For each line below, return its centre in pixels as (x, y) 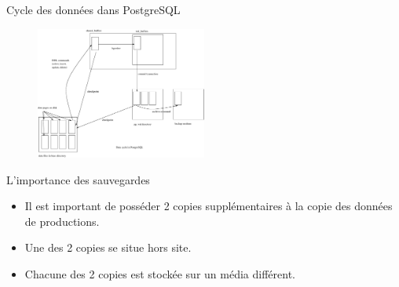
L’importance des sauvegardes (78, 179)
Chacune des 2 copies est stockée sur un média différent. (160, 273)
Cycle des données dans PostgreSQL (93, 9)
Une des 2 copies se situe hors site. (108, 247)
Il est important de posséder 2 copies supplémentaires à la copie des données (209, 206)
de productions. (62, 221)
